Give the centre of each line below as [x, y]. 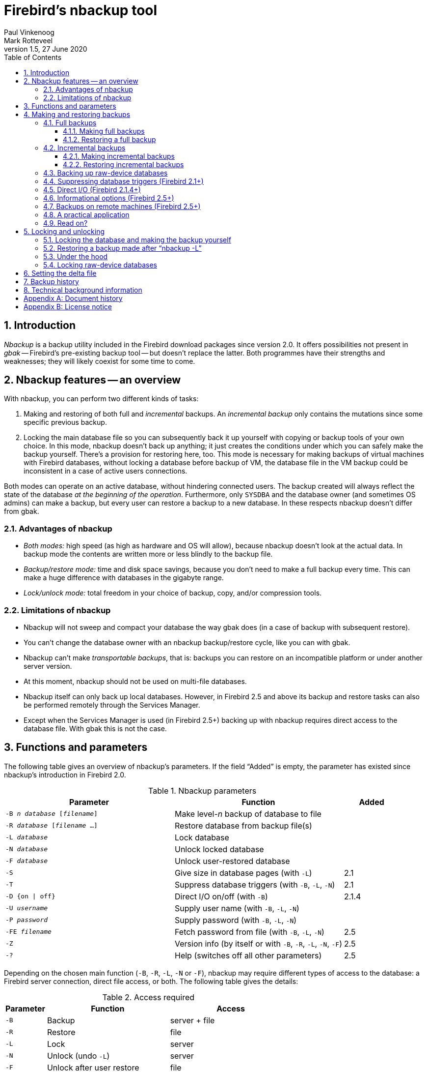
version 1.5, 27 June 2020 [46, 49]
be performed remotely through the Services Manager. [112, 705]
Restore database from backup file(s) [243, 825]
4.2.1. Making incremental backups [119, 156]
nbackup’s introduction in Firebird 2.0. [65, 774]
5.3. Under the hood [76, 256]
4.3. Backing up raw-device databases [106, 173]
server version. [48, 666]
